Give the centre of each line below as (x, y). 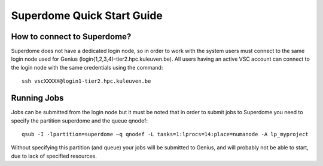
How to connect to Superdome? (71, 37)
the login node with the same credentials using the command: (87, 67)
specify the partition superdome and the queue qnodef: (80, 120)
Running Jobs (37, 98)
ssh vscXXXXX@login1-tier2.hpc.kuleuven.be (86, 81)
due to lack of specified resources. (54, 156)
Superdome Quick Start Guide (87, 15)
